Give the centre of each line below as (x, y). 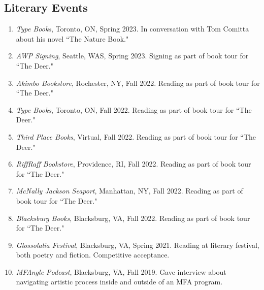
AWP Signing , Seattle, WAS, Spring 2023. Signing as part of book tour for (132, 56)
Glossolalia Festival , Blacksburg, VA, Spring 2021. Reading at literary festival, (138, 245)
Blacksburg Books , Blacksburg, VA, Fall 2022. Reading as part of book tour (133, 218)
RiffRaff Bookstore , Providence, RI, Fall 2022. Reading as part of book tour (134, 164)
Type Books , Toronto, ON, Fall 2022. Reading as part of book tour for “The (134, 109)
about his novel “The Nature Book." (72, 38)
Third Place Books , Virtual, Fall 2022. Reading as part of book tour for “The (136, 136)
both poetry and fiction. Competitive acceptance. (93, 255)
